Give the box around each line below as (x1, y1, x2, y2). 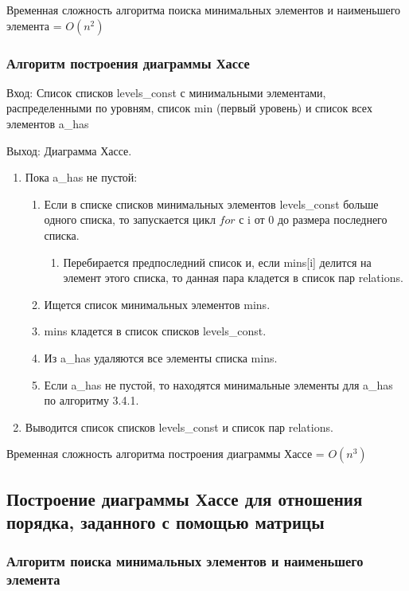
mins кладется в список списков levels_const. (44, 323, 267, 339)
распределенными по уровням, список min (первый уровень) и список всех (6, 100, 372, 116)
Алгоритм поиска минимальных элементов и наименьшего (6, 551, 364, 571)
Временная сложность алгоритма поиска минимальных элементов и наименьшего (6, 2, 401, 18)
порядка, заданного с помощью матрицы (6, 510, 325, 534)
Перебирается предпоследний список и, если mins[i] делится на (63, 253, 372, 270)
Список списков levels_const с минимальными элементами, (36, 84, 326, 100)
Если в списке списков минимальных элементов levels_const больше (44, 195, 379, 212)
